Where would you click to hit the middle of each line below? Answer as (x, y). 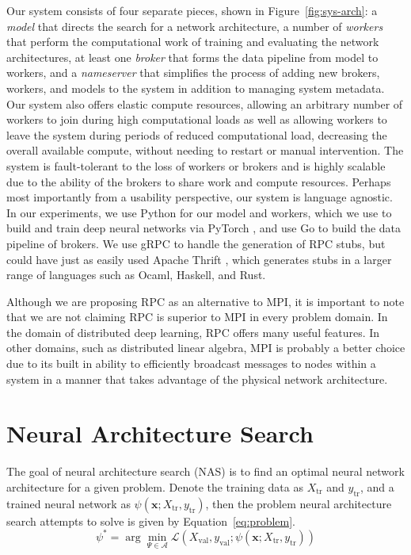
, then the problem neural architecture (299, 503)
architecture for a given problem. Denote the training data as (155, 486)
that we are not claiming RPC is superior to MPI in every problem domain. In (197, 317)
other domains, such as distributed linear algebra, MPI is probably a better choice (206, 348)
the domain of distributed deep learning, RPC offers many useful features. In (193, 332)
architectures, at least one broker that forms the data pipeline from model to (192, 57)
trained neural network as (68, 503)
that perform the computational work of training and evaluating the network (193, 42)
